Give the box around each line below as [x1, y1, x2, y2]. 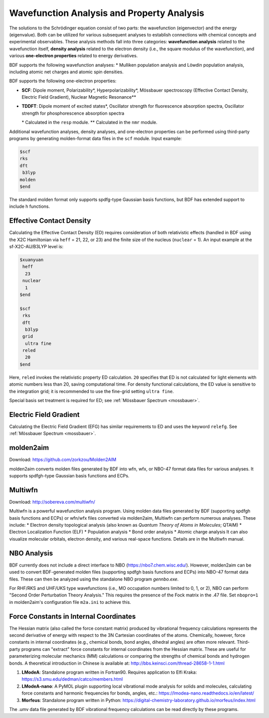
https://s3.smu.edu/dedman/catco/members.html [21, 676, 123, 682]
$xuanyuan [19, 257, 44, 263]
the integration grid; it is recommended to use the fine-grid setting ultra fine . [9, 388, 174, 394]
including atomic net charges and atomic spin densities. [9, 69, 124, 75]
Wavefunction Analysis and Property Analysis [9, 7, 204, 18]
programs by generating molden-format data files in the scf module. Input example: [9, 136, 182, 142]
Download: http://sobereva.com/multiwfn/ [9, 499, 96, 505]
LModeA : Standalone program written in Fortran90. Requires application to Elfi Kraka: [21, 669, 197, 675]
